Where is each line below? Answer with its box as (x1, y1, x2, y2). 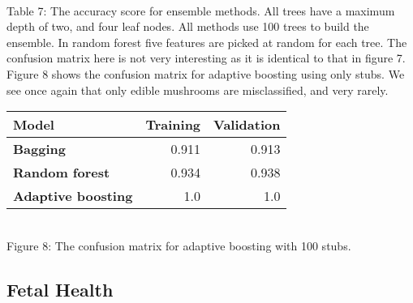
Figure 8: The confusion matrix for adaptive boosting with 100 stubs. (6, 237, 351, 254)
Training (145, 115, 201, 134)
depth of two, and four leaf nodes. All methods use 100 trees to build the (6, 18, 369, 35)
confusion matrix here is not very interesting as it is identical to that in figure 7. (6, 49, 406, 66)
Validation (213, 115, 281, 134)
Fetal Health (6, 276, 114, 301)
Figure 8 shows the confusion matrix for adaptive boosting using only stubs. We (6, 65, 405, 82)
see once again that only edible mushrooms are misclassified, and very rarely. (6, 81, 389, 98)
